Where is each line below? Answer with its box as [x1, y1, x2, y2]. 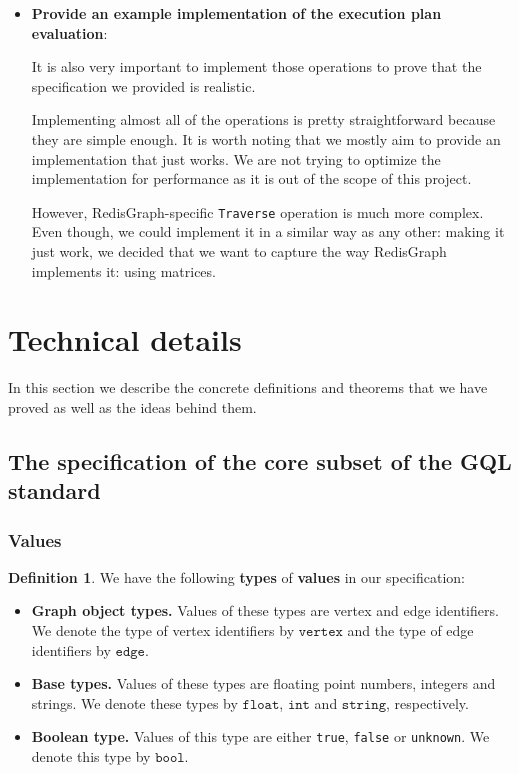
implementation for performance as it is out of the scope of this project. [31, 168, 472, 189]
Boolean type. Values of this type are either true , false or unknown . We [31, 726, 490, 747]
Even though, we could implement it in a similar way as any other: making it [31, 221, 505, 242]
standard [8, 475, 101, 506]
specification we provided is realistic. [31, 75, 256, 96]
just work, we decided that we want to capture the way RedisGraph [31, 241, 447, 261]
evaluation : [31, 22, 108, 43]
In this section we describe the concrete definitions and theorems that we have [8, 377, 488, 398]
